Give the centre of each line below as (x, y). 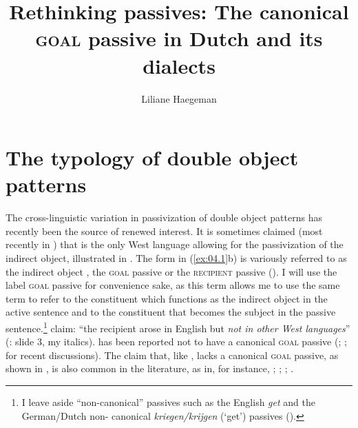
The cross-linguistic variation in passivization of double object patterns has (164, 217)
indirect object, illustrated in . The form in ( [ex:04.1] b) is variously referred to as (176, 258)
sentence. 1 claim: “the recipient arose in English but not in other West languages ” (178, 327)
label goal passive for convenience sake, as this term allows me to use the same (173, 285)
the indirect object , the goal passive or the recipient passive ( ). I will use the (171, 271)
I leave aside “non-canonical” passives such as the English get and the (168, 402)
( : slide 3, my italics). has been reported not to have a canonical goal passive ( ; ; (176, 342)
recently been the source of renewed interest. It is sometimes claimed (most (164, 231)
